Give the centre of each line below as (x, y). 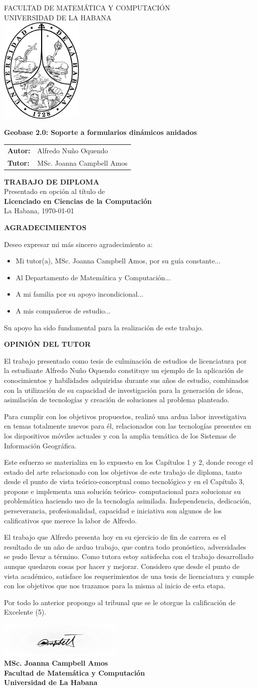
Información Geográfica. (40, 445)
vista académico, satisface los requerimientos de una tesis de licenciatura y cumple (129, 576)
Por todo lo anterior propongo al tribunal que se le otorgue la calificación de (120, 602)
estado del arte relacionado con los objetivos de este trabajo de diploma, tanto (123, 471)
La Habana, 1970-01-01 (39, 211)
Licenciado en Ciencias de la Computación (78, 201)
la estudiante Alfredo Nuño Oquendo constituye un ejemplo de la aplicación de (124, 370)
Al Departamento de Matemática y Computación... (93, 277)
